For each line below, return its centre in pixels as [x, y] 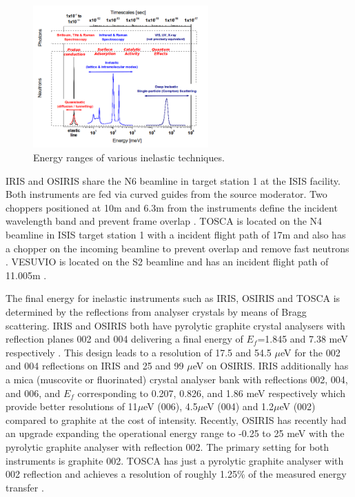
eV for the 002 [310, 352]
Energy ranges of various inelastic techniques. [129, 158]
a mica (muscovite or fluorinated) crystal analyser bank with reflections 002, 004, [177, 379]
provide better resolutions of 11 [72, 406]
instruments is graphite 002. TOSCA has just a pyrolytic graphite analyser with [175, 460]
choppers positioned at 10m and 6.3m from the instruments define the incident [172, 207]
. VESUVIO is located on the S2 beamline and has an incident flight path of [167, 262]
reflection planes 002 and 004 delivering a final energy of [124, 339]
